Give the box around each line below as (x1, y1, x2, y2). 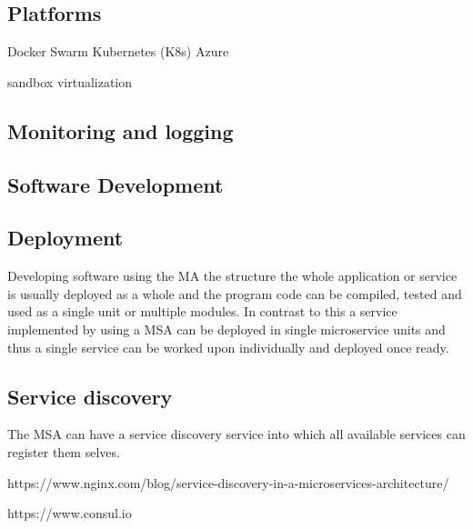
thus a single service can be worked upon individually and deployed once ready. (7, 337, 449, 356)
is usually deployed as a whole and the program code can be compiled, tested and (7, 284, 462, 303)
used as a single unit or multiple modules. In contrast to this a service (7, 302, 398, 321)
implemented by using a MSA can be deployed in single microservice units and (7, 319, 446, 338)
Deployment (7, 224, 124, 252)
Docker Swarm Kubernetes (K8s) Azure (7, 42, 229, 61)
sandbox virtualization (7, 72, 133, 91)
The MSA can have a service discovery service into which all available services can (7, 424, 466, 444)
